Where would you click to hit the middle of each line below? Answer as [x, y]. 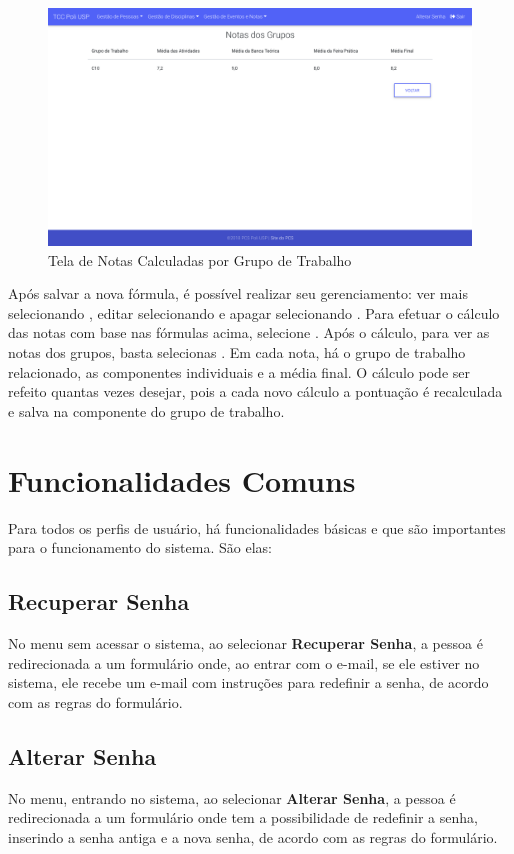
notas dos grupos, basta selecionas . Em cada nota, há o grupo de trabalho [237, 352]
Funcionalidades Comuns [182, 479]
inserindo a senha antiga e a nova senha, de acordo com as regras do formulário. [253, 836]
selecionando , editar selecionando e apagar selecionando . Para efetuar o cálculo [254, 312]
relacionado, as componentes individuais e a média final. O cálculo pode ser [239, 371]
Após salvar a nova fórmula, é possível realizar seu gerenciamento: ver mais [238, 293]
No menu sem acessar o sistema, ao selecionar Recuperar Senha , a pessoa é [245, 642]
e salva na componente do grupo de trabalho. [146, 410]
